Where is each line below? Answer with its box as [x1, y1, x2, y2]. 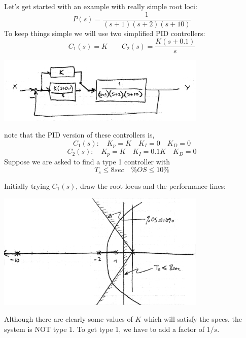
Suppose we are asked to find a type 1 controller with [4, 156, 170, 166]
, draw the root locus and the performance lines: [76, 180, 226, 191]
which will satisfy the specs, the [144, 314, 242, 324]
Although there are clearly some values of [4, 314, 133, 324]
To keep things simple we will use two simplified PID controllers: [4, 27, 205, 38]
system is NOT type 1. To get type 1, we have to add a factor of [4, 324, 204, 334]
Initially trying [4, 180, 50, 191]
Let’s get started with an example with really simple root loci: [4, 1, 197, 11]
